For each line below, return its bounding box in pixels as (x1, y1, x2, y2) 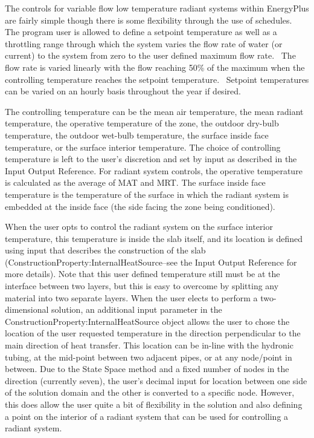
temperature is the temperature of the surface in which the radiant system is (5, 188, 289, 200)
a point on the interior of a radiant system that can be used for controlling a (5, 410, 289, 422)
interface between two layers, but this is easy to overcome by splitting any (5, 279, 279, 292)
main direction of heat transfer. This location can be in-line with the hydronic (5, 339, 293, 351)
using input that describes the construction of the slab (5, 244, 206, 257)
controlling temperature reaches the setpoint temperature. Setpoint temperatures (5, 73, 309, 85)
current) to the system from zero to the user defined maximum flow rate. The (5, 49, 296, 62)
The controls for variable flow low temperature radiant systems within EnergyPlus (5, 2, 309, 14)
